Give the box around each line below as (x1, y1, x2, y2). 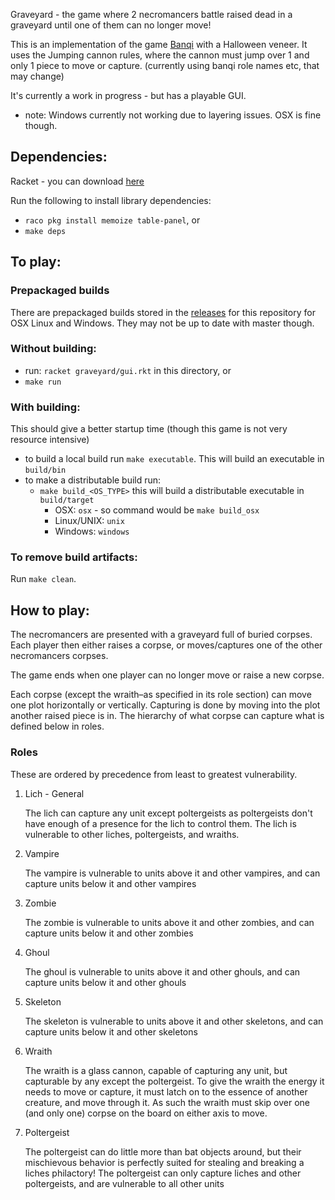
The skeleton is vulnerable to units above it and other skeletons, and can (24, 1015, 324, 1027)
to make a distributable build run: (24, 474, 162, 486)
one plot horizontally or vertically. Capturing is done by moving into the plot (10, 699, 321, 711)
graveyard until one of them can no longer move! (10, 19, 212, 31)
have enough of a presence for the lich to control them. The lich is (24, 817, 297, 829)
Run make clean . (10, 573, 77, 585)
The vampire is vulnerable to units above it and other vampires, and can (24, 867, 321, 879)
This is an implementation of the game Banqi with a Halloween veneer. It (10, 39, 308, 50)
